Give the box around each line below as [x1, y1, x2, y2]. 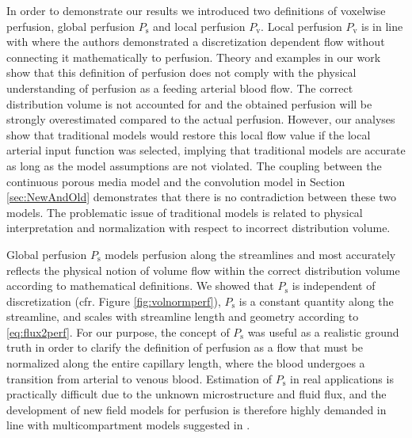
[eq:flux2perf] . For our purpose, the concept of [6, 323, 230, 340]
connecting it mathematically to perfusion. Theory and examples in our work [6, 48, 381, 65]
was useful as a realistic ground [247, 323, 399, 340]
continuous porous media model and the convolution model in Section [6, 173, 345, 189]
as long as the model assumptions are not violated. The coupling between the [6, 157, 382, 173]
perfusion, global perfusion [6, 17, 135, 34]
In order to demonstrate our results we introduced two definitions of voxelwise [6, 2, 386, 18]
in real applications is [290, 370, 394, 387]
